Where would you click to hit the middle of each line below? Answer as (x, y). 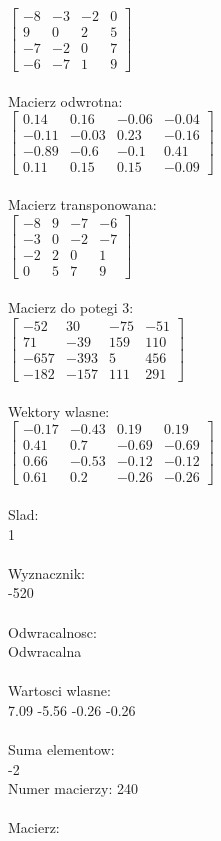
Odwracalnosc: (52, 631)
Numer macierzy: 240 (73, 788)
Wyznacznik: (47, 572)
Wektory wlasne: (59, 410)
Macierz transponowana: (82, 204)
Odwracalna (45, 651)
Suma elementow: (61, 749)
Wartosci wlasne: (59, 690)
